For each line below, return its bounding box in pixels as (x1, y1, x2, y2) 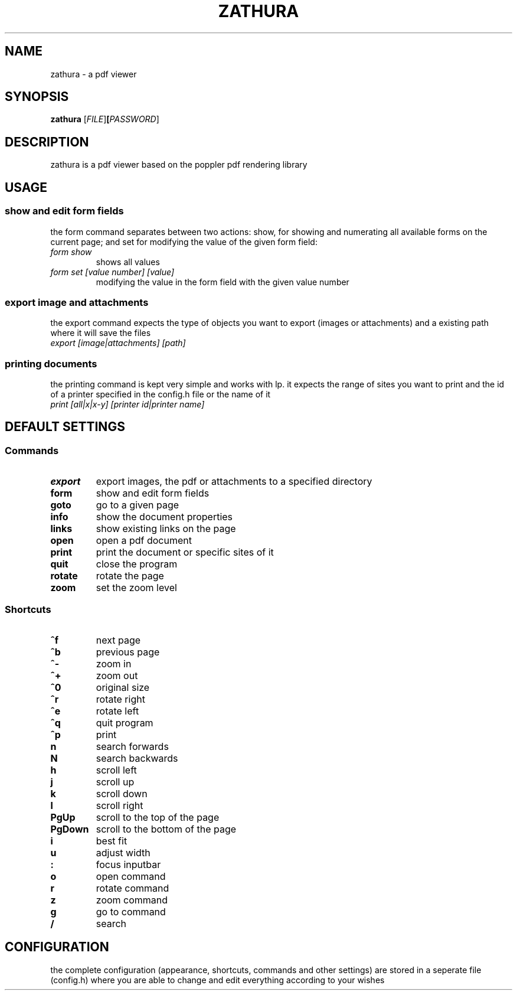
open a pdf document (96, 534, 192, 547)
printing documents (5, 357, 97, 370)
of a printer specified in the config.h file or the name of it (50, 389, 271, 399)
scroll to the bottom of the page (96, 823, 237, 835)
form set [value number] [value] (50, 266, 175, 277)
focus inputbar (96, 858, 161, 870)
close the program (96, 558, 178, 570)
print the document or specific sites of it (96, 546, 274, 559)
